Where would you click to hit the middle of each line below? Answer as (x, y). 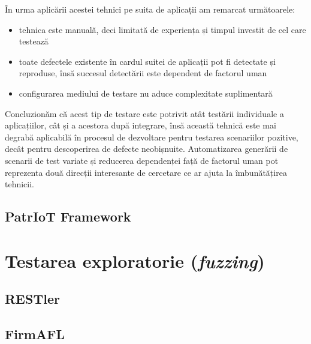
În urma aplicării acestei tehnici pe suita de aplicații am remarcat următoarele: (150, 9)
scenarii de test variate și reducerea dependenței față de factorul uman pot (142, 160)
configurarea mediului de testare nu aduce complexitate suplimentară (146, 93)
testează (34, 41)
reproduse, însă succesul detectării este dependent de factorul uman (143, 73)
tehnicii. (20, 184)
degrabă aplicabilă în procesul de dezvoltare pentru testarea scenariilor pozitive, (152, 137)
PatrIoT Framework (68, 216)
